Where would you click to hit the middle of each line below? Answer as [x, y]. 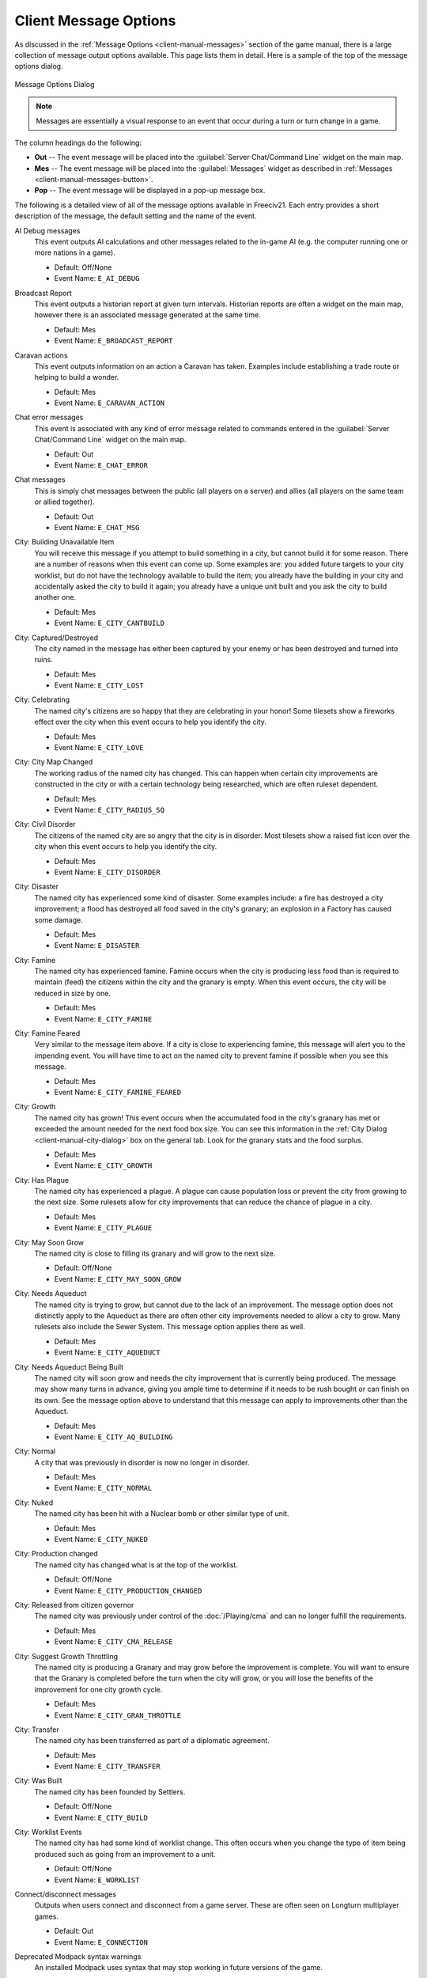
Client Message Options [95, 21]
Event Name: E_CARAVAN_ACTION [110, 403]
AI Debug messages [47, 230]
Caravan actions [41, 355]
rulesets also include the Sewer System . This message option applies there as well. [170, 1327]
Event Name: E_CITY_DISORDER [108, 872]
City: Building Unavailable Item [64, 542]
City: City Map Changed [54, 762]
